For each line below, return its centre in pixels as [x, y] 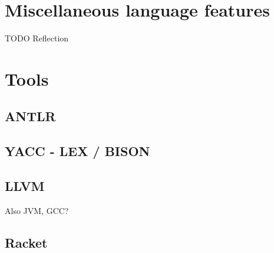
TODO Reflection [37, 38]
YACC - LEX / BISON [77, 151]
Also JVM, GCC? [37, 210]
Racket [26, 242]
